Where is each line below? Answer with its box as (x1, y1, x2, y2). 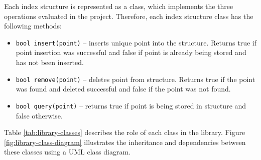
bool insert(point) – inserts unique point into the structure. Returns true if (16, 37, 256, 47)
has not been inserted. (16, 57, 84, 67)
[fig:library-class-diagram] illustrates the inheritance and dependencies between (4, 136, 246, 147)
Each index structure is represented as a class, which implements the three (4, 1, 233, 11)
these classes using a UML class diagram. (4, 146, 130, 157)
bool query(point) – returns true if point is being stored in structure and (16, 100, 246, 110)
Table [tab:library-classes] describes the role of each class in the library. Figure (4, 127, 245, 137)
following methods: (4, 20, 62, 31)
